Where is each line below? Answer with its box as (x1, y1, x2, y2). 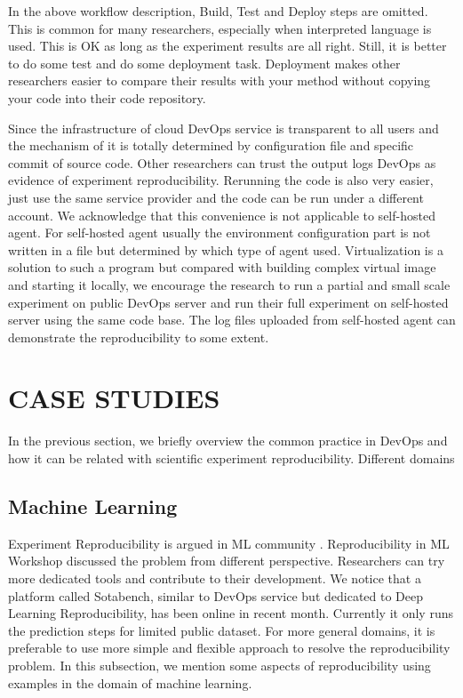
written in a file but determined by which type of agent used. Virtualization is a (8, 240, 443, 259)
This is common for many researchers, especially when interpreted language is (8, 19, 432, 37)
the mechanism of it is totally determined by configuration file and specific (8, 136, 414, 155)
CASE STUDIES (8, 380, 220, 416)
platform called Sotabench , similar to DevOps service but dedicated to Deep (8, 586, 424, 605)
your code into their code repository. (8, 88, 206, 107)
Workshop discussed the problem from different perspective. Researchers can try (8, 551, 445, 570)
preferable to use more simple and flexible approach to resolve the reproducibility (8, 638, 451, 657)
